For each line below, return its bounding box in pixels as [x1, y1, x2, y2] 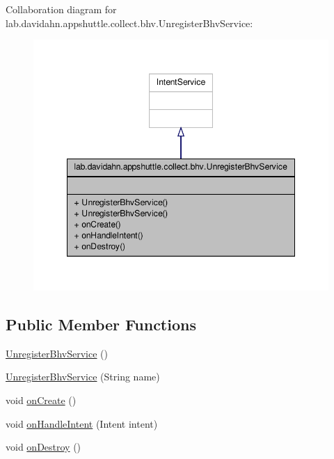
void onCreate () [6, 393, 77, 407]
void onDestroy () [6, 440, 81, 454]
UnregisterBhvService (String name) [6, 369, 160, 384]
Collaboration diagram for [6, 2, 117, 16]
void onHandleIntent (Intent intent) [6, 416, 158, 430]
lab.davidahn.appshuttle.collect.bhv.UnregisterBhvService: [6, 15, 253, 30]
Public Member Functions [6, 314, 196, 335]
